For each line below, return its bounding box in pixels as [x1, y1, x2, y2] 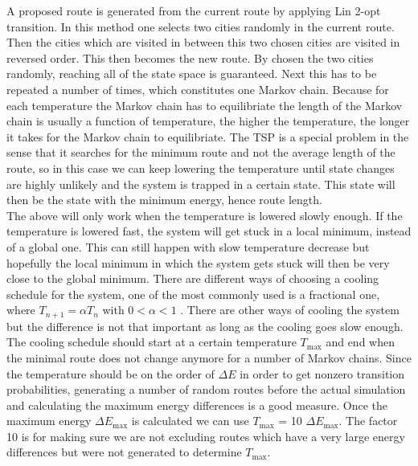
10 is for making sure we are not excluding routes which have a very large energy [6, 427, 405, 444]
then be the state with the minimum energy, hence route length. [6, 191, 322, 208]
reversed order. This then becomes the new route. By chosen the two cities [6, 49, 374, 66]
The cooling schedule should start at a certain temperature [6, 333, 297, 350]
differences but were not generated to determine [6, 444, 242, 460]
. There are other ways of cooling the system [180, 301, 400, 318]
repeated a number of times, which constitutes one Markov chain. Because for [6, 80, 389, 97]
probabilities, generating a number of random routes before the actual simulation [6, 381, 406, 398]
